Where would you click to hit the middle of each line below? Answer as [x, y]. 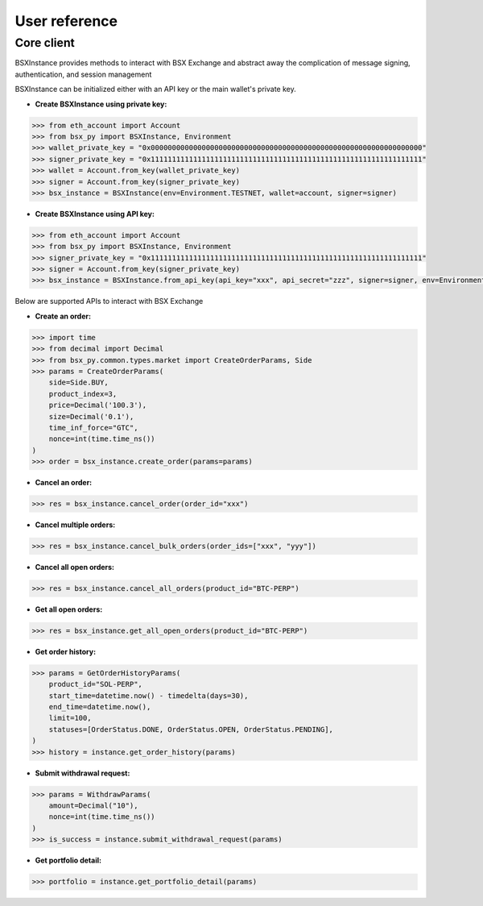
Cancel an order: [64, 483]
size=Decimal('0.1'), [91, 416]
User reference [66, 21]
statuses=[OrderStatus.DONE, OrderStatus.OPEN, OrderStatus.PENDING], [191, 729]
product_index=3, [83, 394]
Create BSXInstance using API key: [95, 214]
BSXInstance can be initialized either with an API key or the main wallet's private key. [156, 89]
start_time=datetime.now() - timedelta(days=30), [149, 696]
